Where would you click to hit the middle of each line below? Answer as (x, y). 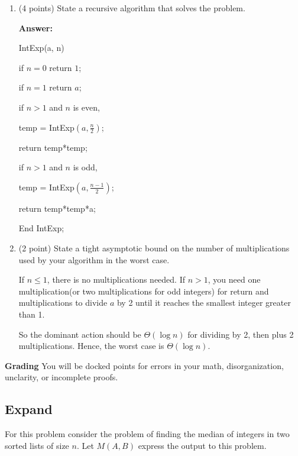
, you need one (234, 279)
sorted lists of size (37, 445)
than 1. (32, 314)
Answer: (35, 28)
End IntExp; (41, 228)
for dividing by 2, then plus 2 (241, 334)
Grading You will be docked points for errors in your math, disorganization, (144, 365)
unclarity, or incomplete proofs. (61, 377)
